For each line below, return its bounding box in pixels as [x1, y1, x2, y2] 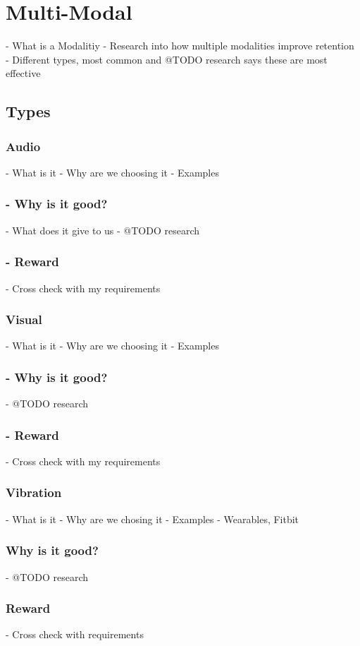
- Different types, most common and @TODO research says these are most [6, 52, 328, 66]
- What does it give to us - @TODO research [6, 222, 200, 237]
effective [6, 66, 41, 80]
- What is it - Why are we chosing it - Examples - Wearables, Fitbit [6, 511, 299, 526]
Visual [6, 311, 42, 328]
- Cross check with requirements [6, 627, 144, 642]
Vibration [6, 484, 62, 501]
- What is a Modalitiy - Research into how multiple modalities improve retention [6, 38, 354, 53]
